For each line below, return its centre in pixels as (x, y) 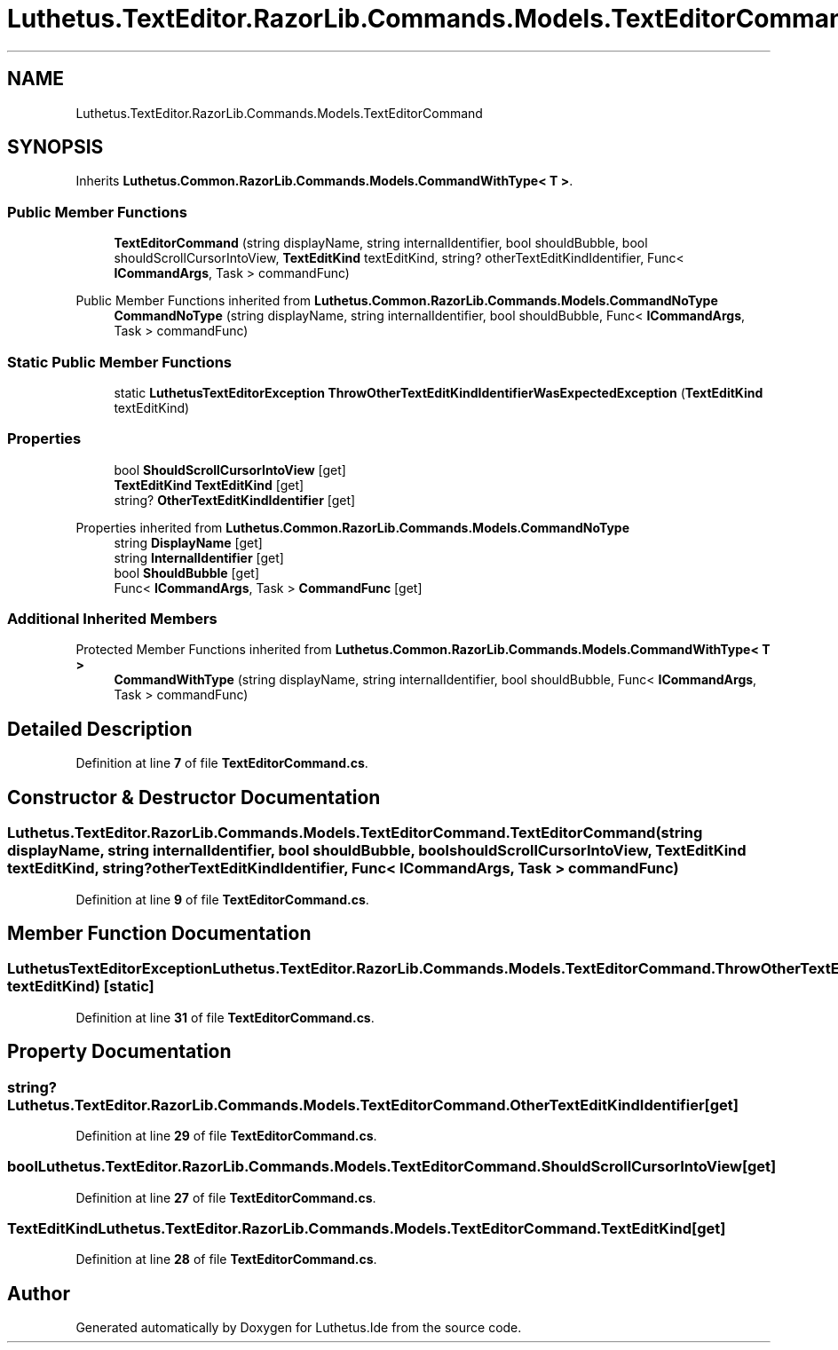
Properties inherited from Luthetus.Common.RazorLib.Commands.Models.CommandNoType (353, 527)
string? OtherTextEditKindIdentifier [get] (235, 500)
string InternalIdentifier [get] (199, 557)
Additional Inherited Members (112, 619)
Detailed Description (100, 729)
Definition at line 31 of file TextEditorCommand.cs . (225, 1017)
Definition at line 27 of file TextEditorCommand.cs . (226, 1197)
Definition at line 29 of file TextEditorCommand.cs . (226, 1135)
